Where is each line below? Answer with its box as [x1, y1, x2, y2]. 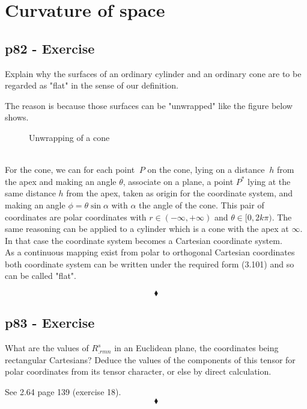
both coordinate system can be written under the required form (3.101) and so [5, 257, 294, 270]
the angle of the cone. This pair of [139, 198, 264, 211]
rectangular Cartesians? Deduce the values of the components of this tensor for [5, 353, 296, 366]
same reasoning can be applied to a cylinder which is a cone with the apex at [5, 222, 289, 235]
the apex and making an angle [5, 175, 117, 187]
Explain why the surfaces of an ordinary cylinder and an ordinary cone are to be [5, 67, 302, 80]
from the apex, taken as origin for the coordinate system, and [66, 187, 293, 199]
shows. [5, 111, 29, 123]
